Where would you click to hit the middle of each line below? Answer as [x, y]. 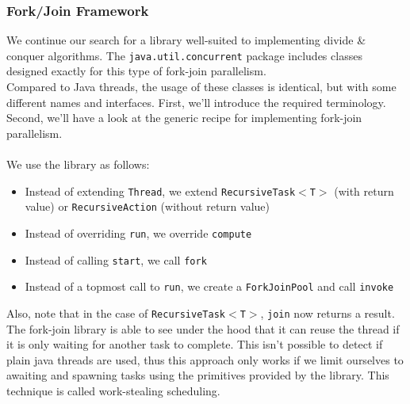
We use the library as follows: [78, 164]
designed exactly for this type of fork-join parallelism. [136, 71]
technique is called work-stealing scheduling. [113, 390]
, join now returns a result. [328, 313]
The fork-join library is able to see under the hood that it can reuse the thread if [203, 328]
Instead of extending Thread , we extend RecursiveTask [160, 191]
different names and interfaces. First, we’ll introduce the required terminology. [196, 102]
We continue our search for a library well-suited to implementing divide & [186, 40]
